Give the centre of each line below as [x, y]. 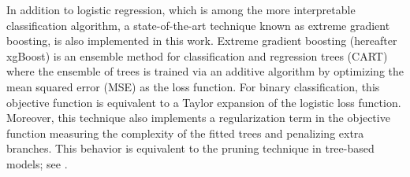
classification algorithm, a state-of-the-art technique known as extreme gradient [198, 25]
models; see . [37, 163]
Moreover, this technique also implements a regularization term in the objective [198, 118]
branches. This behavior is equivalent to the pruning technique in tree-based [190, 148]
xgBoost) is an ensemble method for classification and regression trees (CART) [197, 55]
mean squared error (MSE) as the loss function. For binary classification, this [193, 86]
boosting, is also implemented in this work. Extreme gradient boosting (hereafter [202, 41]
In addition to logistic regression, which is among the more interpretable [181, 9]
